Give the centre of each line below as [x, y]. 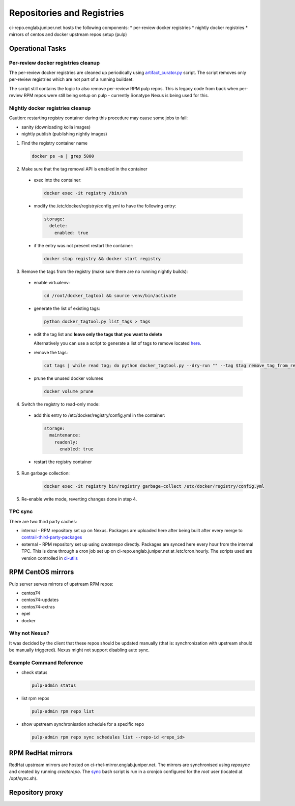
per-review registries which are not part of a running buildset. [71, 79]
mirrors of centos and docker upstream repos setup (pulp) [68, 34]
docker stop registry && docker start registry [102, 258]
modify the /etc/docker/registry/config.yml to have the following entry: [105, 206]
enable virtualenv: [52, 283]
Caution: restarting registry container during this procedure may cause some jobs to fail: [98, 118]
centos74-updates [40, 600]
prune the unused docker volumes [68, 378]
